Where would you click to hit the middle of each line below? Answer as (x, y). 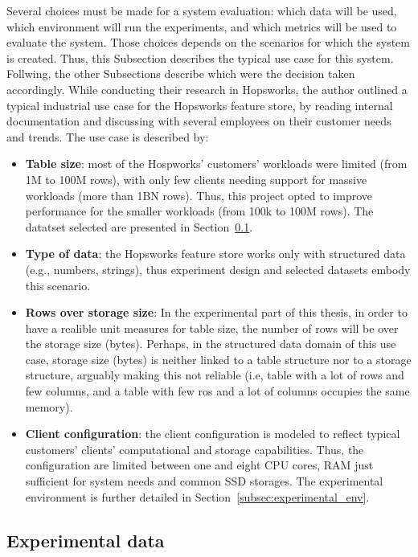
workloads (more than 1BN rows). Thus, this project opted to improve (199, 195)
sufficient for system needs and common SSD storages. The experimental (204, 481)
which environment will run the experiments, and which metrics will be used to (202, 26)
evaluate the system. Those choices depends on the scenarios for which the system (208, 42)
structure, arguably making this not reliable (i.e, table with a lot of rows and (215, 375)
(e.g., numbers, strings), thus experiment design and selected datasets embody (218, 269)
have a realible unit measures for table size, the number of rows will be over (212, 328)
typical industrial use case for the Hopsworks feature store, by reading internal (200, 105)
